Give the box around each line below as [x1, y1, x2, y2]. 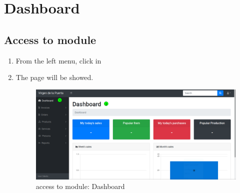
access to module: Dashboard [35, 181, 125, 191]
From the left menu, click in [15, 55, 101, 65]
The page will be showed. [15, 72, 93, 82]
